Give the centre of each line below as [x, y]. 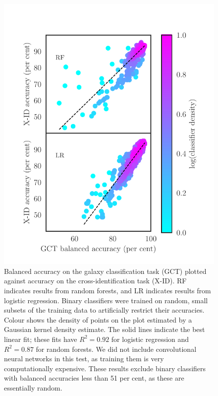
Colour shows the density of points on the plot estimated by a [98, 319]
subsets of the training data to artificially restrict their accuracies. [104, 310]
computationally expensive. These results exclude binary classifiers [105, 368]
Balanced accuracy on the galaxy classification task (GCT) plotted [105, 271]
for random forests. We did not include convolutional [116, 349]
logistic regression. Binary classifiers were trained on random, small [106, 300]
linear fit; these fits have [41, 339]
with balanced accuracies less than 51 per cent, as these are [94, 378]
